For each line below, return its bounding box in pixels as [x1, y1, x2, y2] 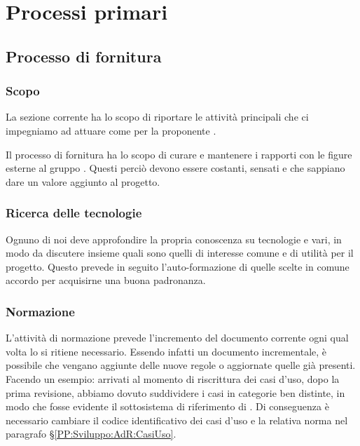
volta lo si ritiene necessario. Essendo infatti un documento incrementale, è [6, 344, 327, 358]
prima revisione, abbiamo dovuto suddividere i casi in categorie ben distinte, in [6, 385, 345, 400]
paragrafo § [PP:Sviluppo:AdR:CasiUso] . [6, 426, 176, 441]
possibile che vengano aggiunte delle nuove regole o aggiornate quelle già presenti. [6, 358, 356, 372]
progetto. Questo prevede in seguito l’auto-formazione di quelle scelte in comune [6, 259, 349, 273]
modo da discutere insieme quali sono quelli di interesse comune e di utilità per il [6, 245, 354, 260]
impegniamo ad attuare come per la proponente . [6, 123, 216, 137]
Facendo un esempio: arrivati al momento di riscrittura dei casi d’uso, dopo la [6, 371, 340, 386]
